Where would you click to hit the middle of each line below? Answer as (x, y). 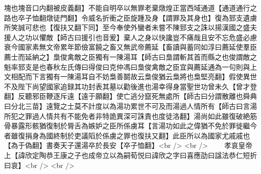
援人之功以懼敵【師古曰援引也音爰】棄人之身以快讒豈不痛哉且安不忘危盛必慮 (130, 37)
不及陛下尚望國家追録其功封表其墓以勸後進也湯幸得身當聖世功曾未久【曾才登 (130, 86)
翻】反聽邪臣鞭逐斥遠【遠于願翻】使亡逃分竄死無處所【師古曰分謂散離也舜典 (130, 96)
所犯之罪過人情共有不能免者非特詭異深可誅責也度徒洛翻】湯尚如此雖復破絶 (127, 116)
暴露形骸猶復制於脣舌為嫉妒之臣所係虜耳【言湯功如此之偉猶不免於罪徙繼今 (134, 126)
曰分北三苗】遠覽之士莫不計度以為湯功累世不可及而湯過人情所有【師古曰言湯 (130, 106)
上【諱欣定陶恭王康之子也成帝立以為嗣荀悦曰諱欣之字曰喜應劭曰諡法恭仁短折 (130, 155)
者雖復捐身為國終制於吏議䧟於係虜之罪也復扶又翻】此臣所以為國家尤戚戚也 (127, 135)
